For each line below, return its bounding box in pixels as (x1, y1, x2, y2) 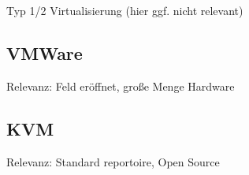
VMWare (6, 40, 83, 65)
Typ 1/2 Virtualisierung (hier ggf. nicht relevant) (6, 2, 243, 18)
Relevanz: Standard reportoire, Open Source (6, 153, 220, 169)
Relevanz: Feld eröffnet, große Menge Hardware (6, 77, 235, 94)
